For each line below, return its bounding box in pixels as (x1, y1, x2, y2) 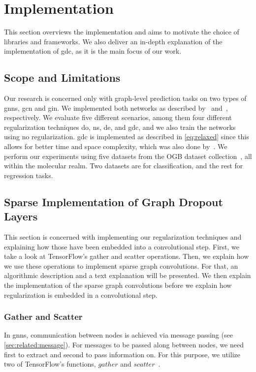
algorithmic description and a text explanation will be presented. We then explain (4, 270, 251, 280)
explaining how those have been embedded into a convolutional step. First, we (4, 241, 240, 251)
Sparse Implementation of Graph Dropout (4, 194, 223, 209)
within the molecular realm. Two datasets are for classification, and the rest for (4, 160, 243, 171)
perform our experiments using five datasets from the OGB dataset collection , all (4, 151, 252, 161)
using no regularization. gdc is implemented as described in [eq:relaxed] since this (4, 131, 249, 142)
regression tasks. (4, 170, 53, 180)
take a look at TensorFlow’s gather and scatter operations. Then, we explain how (4, 251, 249, 261)
